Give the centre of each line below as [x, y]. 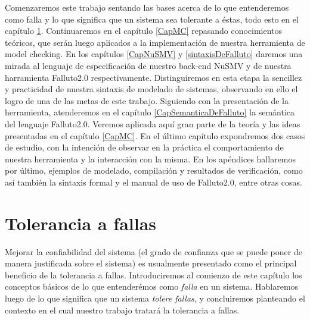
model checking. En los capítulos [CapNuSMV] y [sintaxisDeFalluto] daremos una [154, 54]
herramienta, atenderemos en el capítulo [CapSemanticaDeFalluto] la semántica [150, 112]
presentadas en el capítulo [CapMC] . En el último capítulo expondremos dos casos [155, 135]
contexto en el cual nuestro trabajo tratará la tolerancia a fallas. [122, 310]
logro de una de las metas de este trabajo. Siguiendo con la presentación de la [147, 100]
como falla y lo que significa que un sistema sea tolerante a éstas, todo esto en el [152, 19]
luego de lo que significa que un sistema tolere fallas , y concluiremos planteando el [155, 298]
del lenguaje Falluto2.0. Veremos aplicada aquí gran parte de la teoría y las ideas [153, 123]
